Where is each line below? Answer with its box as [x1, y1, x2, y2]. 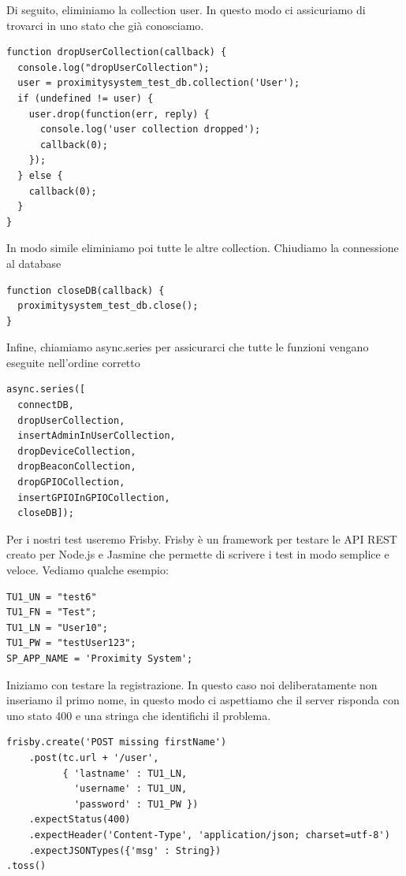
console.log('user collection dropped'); [39, 124, 261, 135]
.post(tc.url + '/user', [28, 752, 159, 763]
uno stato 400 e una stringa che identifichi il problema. [6, 707, 271, 723]
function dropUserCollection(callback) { [6, 46, 227, 58]
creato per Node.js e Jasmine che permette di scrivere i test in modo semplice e [6, 546, 389, 562]
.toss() [6, 860, 47, 872]
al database [6, 254, 61, 271]
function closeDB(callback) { [6, 284, 165, 296]
